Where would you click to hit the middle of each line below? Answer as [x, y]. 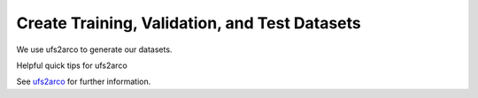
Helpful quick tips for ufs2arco [72, 65]
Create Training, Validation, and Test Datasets [189, 23]
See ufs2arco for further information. [84, 82]
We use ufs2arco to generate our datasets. [94, 49]
